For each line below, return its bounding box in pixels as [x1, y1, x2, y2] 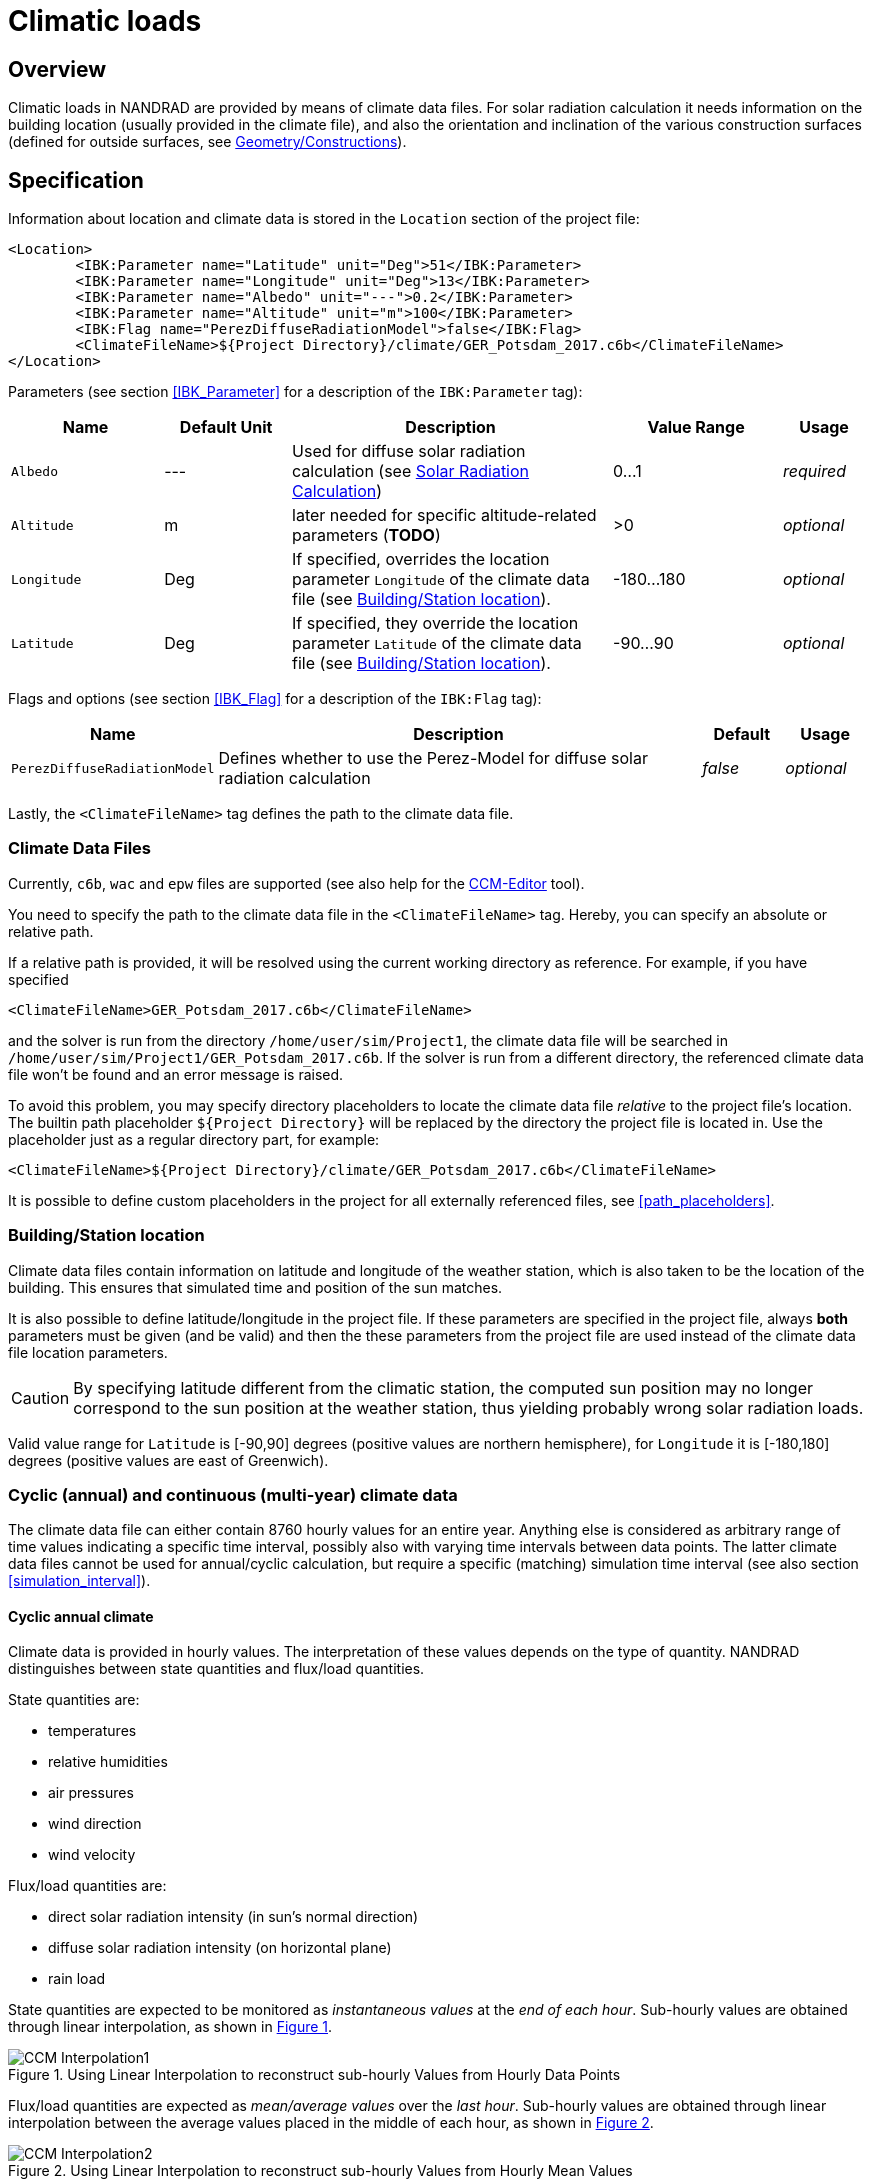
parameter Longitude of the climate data [292, 569, 590, 590]
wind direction [48, 1815, 142, 1833]
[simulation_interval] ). [8, 1572, 151, 1590]
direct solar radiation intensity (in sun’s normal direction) [48, 1908, 419, 1926]
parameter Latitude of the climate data [292, 633, 582, 654]
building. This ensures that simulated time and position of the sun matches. [8, 1278, 503, 1296]
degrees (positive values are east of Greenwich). [8, 1451, 329, 1469]
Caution [11, 1387, 70, 1408]
